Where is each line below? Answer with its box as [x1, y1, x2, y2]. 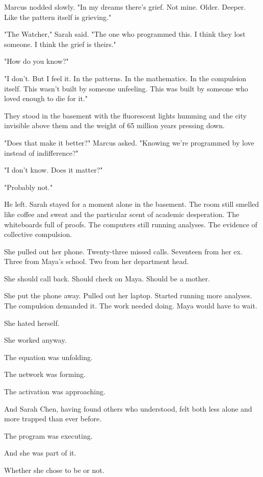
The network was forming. [4, 369, 86, 379]
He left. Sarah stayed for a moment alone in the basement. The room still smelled [4, 199, 259, 209]
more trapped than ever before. [4, 413, 102, 424]
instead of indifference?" [4, 147, 78, 158]
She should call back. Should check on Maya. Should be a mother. [4, 273, 210, 283]
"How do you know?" [4, 56, 69, 66]
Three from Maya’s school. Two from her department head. [4, 256, 189, 267]
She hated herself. [4, 317, 60, 328]
